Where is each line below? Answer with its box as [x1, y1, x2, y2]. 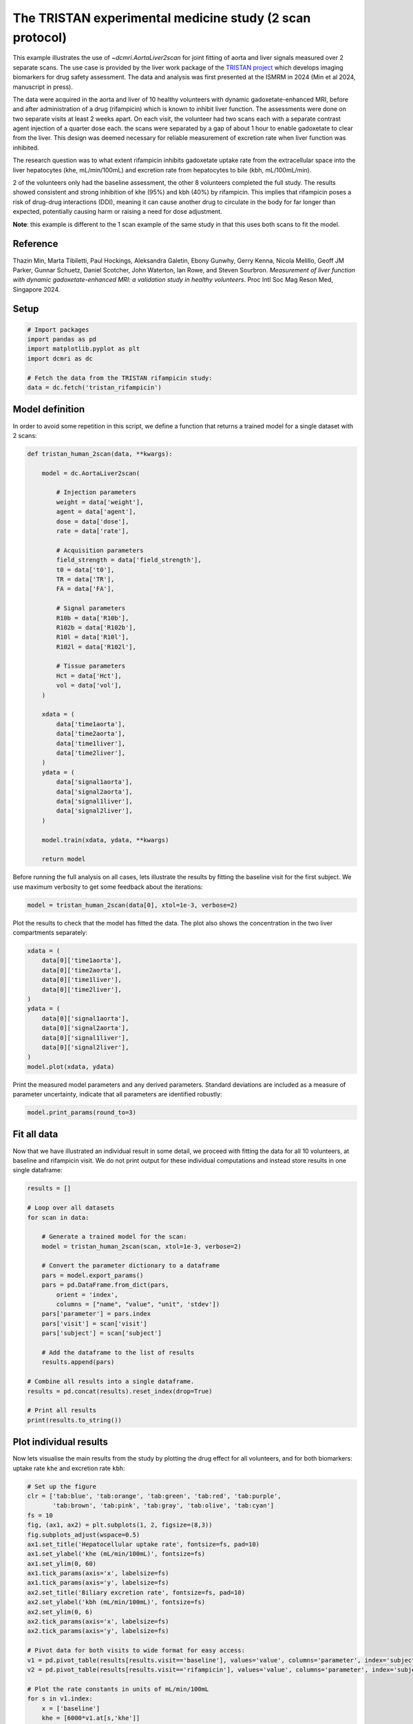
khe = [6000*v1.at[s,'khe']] [41, 1714, 140, 1722]
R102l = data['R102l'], [56, 643, 137, 651]
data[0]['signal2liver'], [41, 1043, 129, 1051]
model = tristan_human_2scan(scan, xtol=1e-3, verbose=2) [41, 1242, 242, 1250]
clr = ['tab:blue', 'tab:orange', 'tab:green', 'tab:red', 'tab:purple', [27, 1492, 282, 1500]
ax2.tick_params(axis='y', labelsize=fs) [27, 1627, 169, 1635]
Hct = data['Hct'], [56, 672, 122, 679]
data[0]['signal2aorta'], [41, 1024, 129, 1032]
